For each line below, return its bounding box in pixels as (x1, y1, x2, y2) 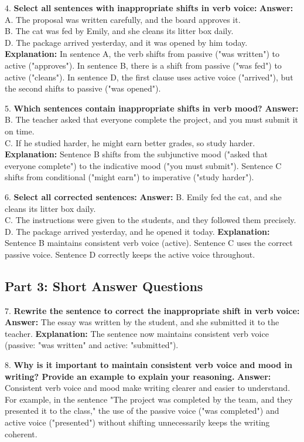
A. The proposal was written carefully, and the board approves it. (5, 13, 241, 25)
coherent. (5, 427, 37, 440)
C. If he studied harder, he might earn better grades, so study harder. (5, 136, 255, 149)
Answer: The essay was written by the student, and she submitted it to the (5, 316, 279, 328)
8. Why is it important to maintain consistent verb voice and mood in (5, 359, 292, 371)
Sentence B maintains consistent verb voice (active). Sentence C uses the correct (5, 237, 293, 249)
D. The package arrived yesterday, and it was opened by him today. (5, 36, 248, 48)
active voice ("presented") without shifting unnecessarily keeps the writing (5, 416, 270, 428)
